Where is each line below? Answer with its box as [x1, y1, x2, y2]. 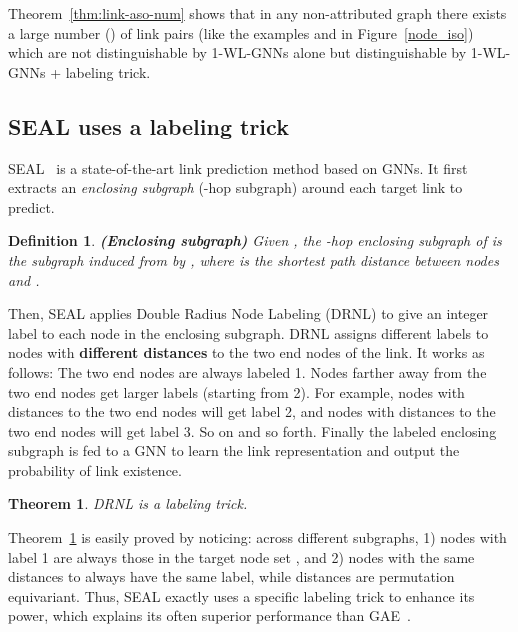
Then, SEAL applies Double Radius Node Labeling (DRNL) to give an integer [8, 303, 489, 324]
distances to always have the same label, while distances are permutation [8, 566, 455, 587]
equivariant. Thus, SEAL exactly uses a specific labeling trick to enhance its [8, 585, 475, 606]
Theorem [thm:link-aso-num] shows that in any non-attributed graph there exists [8, 3, 507, 23]
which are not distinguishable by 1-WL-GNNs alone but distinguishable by [8, 42, 467, 63]
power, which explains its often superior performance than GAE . [8, 605, 411, 626]
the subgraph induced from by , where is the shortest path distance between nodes [8, 249, 499, 270]
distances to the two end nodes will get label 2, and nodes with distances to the [8, 401, 496, 422]
